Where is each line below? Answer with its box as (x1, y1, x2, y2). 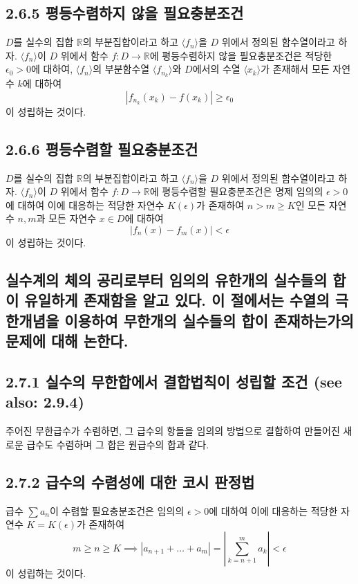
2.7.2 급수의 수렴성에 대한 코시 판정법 (6, 471, 255, 492)
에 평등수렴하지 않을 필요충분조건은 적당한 (149, 48, 332, 62)
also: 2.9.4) (6, 391, 84, 412)
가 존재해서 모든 (261, 62, 330, 76)
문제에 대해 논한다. (6, 330, 129, 352)
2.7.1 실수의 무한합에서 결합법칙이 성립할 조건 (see (6, 370, 342, 392)
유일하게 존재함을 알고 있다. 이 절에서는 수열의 (24, 289, 330, 311)
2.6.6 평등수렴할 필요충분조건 (6, 138, 198, 159)
